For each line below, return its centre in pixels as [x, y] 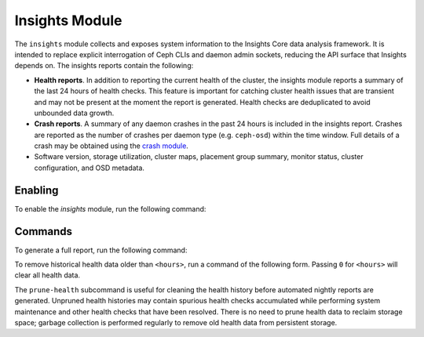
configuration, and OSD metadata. [90, 168]
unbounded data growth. [74, 113]
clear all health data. [48, 275]
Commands [44, 231]
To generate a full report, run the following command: [101, 250]
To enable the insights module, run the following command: [110, 208]
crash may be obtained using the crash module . [111, 146]
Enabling [37, 190]
